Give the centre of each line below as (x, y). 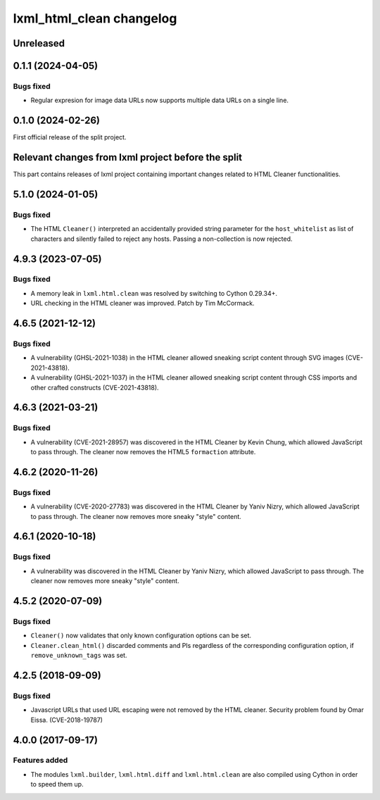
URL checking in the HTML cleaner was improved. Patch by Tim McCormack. (142, 304)
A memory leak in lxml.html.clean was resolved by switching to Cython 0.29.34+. (154, 293)
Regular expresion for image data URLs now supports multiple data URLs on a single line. (159, 100)
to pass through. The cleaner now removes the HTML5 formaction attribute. (143, 452)
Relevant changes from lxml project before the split (128, 157)
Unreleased (39, 43)
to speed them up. (57, 785)
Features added (40, 761)
